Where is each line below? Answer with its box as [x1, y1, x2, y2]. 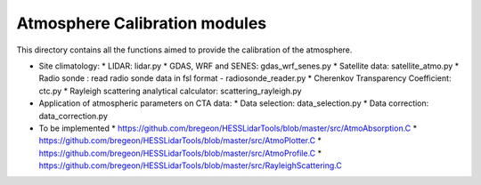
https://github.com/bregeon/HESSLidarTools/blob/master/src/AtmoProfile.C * [38, 148, 322, 158]
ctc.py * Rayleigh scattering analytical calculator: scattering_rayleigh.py [38, 85, 302, 96]
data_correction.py [38, 110, 109, 121]
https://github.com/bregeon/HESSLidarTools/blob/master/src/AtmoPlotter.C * [38, 135, 322, 146]
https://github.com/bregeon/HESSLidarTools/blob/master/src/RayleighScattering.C [38, 160, 342, 171]
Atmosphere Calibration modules [16, 13, 267, 33]
